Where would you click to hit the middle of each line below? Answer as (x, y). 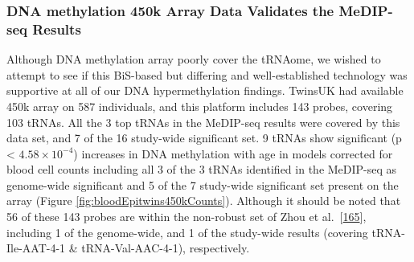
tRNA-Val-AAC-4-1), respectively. (166, 248)
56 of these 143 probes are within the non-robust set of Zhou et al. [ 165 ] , (187, 217)
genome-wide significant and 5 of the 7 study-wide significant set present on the (203, 184)
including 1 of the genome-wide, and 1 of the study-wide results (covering (187, 232)
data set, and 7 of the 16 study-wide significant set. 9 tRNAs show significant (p (204, 138)
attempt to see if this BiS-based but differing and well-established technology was (207, 74)
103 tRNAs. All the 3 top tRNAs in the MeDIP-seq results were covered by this (203, 122)
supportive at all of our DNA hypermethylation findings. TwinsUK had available (205, 90)
